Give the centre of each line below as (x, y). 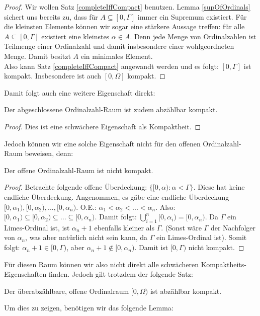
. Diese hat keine (219, 187)
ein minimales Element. (117, 56)
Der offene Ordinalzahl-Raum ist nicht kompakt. (79, 170)
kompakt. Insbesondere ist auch (53, 76)
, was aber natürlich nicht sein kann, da (86, 237)
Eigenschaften (25, 274)
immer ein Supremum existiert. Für (192, 16)
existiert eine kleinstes (75, 36)
